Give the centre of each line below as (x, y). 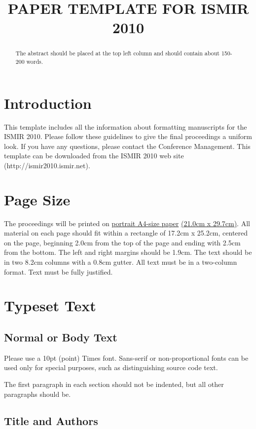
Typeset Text (50, 306)
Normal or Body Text (61, 337)
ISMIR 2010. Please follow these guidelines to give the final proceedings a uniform (128, 136)
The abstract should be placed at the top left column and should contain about (117, 53)
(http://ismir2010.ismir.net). (47, 165)
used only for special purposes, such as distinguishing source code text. (111, 367)
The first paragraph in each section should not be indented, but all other (114, 384)
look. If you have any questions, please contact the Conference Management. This (127, 146)
